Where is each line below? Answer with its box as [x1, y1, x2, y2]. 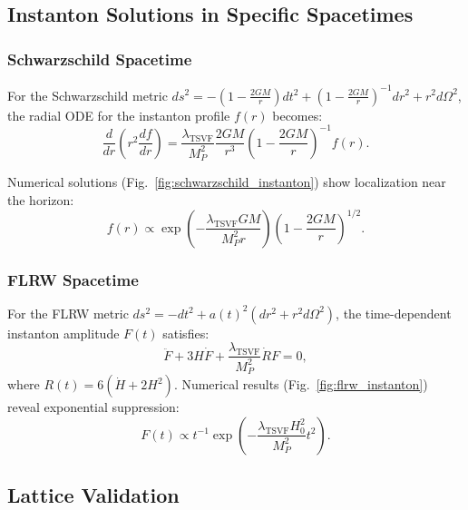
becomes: [272, 105, 323, 124]
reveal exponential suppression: [7, 397, 180, 417]
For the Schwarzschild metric [7, 85, 168, 104]
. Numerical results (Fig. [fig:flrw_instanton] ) [173, 375, 428, 394]
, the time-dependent [336, 303, 452, 322]
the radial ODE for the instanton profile [7, 105, 230, 124]
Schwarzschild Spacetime [7, 47, 192, 70]
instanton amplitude [7, 323, 120, 342]
